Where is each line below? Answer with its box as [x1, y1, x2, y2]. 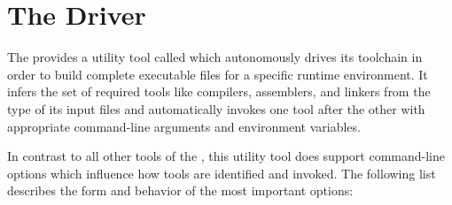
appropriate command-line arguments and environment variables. [7, 117, 361, 135]
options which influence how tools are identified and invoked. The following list [7, 163, 436, 182]
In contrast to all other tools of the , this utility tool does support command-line [7, 147, 446, 165]
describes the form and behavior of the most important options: [7, 181, 354, 200]
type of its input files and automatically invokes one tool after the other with [7, 99, 425, 118]
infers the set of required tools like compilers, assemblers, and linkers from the [7, 82, 431, 101]
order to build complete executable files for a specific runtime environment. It [7, 65, 428, 83]
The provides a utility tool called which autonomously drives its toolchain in [7, 48, 423, 66]
